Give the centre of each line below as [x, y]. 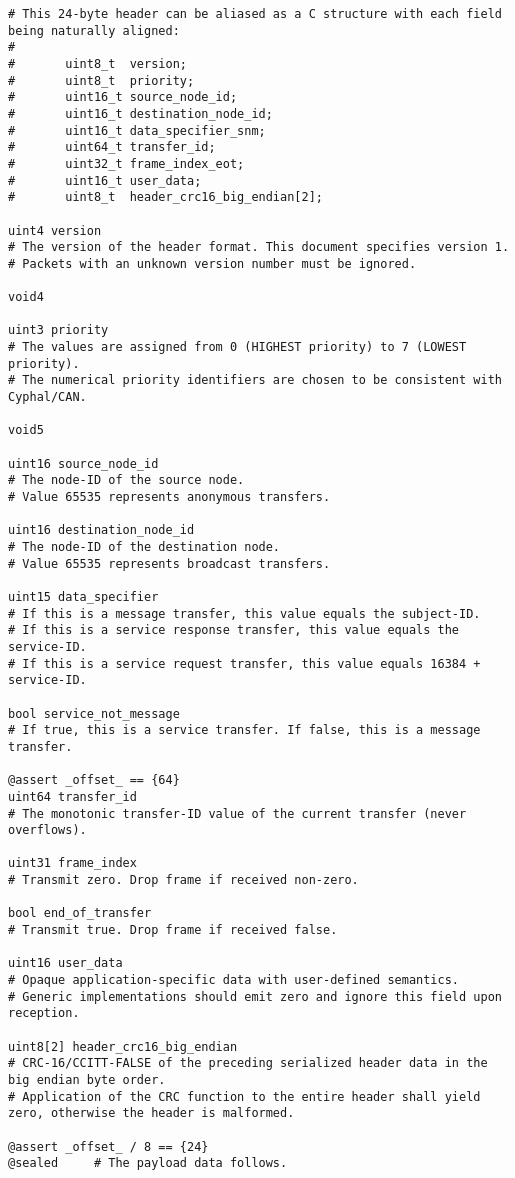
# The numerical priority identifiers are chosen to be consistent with [255, 380]
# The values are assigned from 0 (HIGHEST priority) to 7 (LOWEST [237, 347]
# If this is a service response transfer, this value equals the [234, 630]
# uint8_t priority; [101, 80]
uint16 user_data [65, 963]
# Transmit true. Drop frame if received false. [173, 930]
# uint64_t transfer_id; [112, 147]
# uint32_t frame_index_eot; [126, 163]
